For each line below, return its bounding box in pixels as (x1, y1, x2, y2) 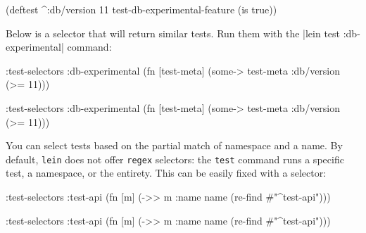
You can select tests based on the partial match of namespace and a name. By (6, 138, 343, 153)
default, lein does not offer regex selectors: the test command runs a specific (6, 151, 344, 166)
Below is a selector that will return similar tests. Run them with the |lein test (6, 25, 341, 40)
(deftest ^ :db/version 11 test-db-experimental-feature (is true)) (6, 2, 277, 16)
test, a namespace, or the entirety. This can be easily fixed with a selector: (6, 165, 327, 180)
